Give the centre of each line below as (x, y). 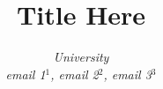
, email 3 (127, 74)
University (81, 57)
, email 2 (74, 74)
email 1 (26, 74)
